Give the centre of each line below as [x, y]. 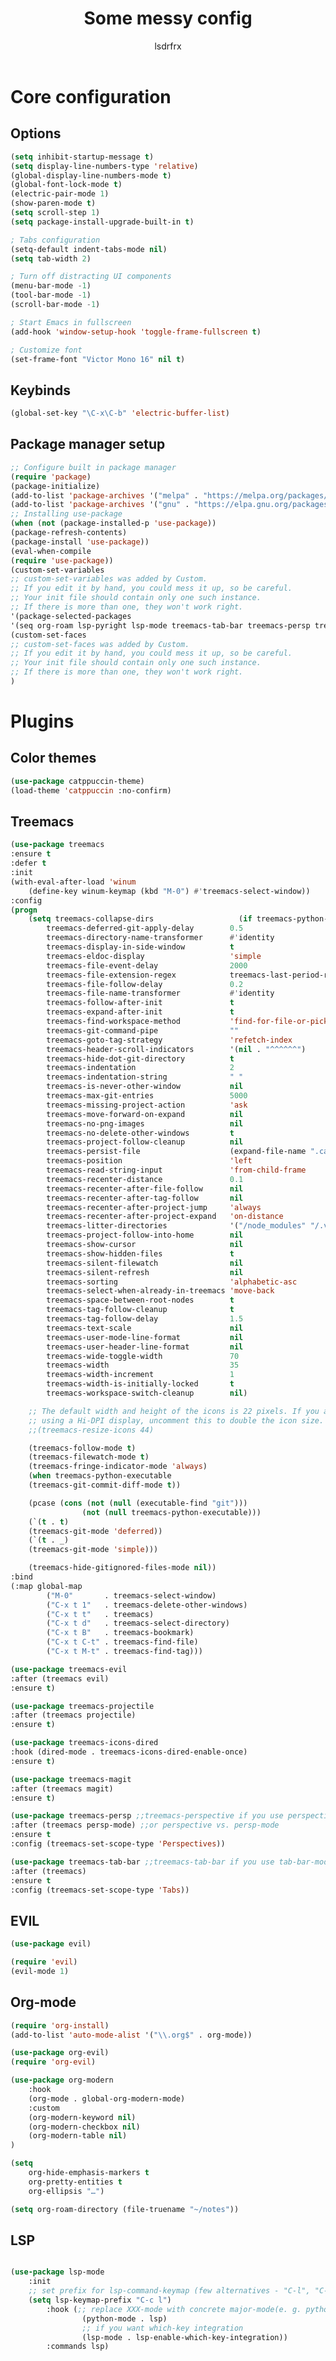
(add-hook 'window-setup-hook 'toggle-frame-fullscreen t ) [136, 332]
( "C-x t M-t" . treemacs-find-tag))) [124, 1652]
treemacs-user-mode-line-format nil [145, 1337]
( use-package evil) [51, 1944]
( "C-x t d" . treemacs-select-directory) [138, 1623]
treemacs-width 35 [143, 1365]
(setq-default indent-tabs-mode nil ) [89, 249]
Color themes [53, 758]
